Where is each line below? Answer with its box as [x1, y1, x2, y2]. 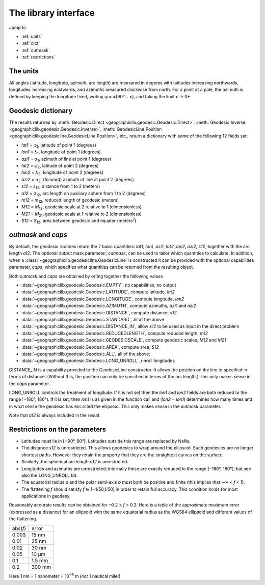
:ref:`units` [21, 33, 43, 39]
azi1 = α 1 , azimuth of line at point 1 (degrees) [21, 156, 111, 163]
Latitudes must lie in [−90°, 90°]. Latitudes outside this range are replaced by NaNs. [21, 438, 191, 444]
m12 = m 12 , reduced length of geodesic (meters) [21, 197, 119, 204]
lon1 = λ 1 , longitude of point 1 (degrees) [21, 149, 101, 156]
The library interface [9, 7, 95, 18]
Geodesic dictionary [9, 106, 73, 115]
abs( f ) [12, 525, 26, 531]
